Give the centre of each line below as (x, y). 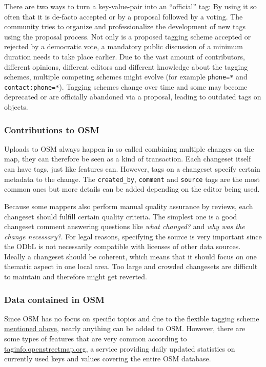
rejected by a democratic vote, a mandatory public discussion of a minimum (124, 46)
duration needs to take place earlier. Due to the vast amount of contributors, (125, 56)
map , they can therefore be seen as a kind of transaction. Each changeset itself (128, 159)
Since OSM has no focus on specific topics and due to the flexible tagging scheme (132, 318)
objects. (16, 107)
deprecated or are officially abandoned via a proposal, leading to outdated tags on (133, 97)
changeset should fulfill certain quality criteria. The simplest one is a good (121, 216)
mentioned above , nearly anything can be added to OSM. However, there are (125, 328)
